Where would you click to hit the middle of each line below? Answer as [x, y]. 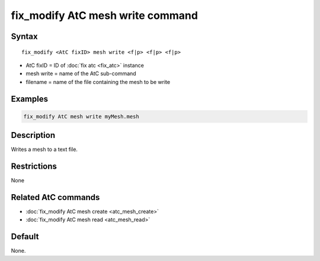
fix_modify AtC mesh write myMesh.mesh [81, 116]
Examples [30, 99]
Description [33, 135]
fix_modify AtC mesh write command [105, 15]
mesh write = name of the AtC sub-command [81, 73]
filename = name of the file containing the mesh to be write [98, 82]
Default [25, 237]
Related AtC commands [55, 197]
